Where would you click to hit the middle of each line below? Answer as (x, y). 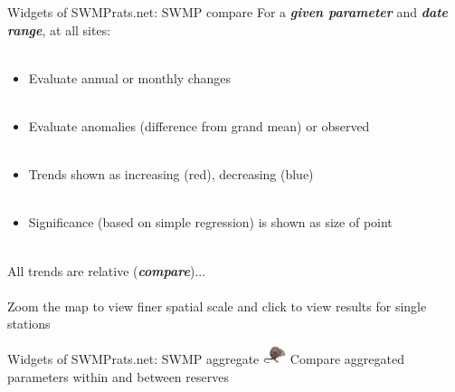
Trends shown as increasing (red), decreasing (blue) (171, 174)
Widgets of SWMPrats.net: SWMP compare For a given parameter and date (228, 12)
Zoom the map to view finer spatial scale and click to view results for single (217, 306)
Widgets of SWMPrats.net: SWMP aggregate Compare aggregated (206, 358)
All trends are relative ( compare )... (107, 270)
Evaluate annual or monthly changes (129, 77)
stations (29, 324)
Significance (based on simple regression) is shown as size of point (210, 222)
